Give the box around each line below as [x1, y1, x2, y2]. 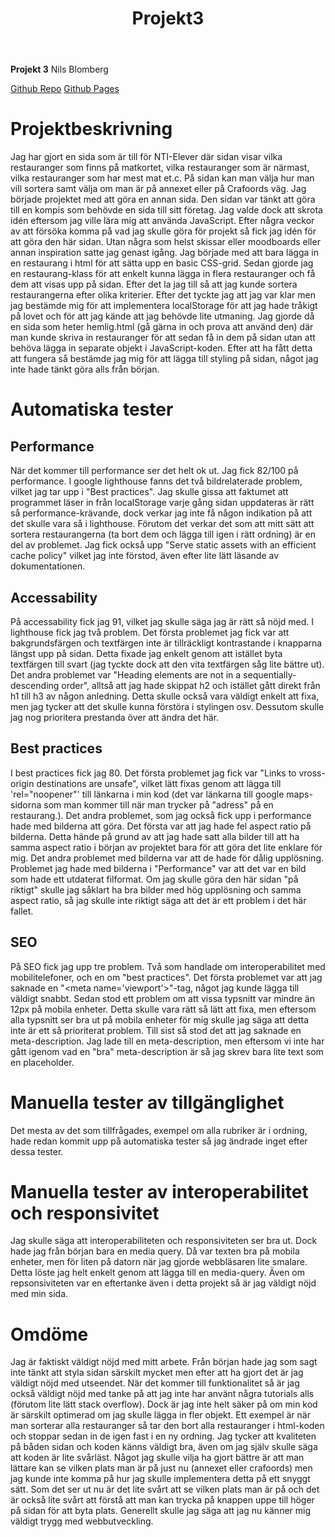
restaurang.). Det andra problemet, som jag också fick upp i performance [10, 809, 312, 821]
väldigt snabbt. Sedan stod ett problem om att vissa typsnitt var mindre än [10, 992, 315, 1004]
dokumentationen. [10, 560, 86, 572]
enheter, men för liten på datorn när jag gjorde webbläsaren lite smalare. [10, 1256, 308, 1268]
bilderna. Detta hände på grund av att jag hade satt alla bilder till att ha [10, 830, 300, 842]
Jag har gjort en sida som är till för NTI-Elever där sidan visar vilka [10, 151, 283, 163]
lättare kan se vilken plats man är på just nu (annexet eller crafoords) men [10, 1462, 313, 1474]
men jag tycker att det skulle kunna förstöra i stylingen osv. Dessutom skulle [10, 700, 325, 712]
